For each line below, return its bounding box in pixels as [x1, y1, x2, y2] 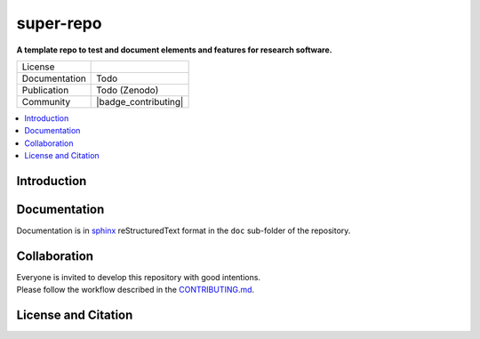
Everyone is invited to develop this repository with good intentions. [16, 271, 261, 282]
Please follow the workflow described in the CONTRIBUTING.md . [16, 285, 255, 295]
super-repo [16, 13, 102, 33]
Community [21, 95, 71, 108]
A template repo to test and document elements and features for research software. [16, 44, 332, 55]
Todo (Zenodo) [96, 84, 159, 96]
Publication [21, 84, 69, 96]
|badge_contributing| [96, 95, 184, 108]
